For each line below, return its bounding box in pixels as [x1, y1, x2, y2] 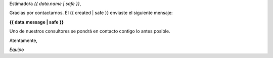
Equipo [9, 46, 24, 52]
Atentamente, [9, 37, 38, 43]
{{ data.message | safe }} [9, 19, 64, 25]
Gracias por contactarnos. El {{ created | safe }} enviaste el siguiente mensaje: [9, 10, 173, 16]
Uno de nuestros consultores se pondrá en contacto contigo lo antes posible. [9, 28, 170, 34]
